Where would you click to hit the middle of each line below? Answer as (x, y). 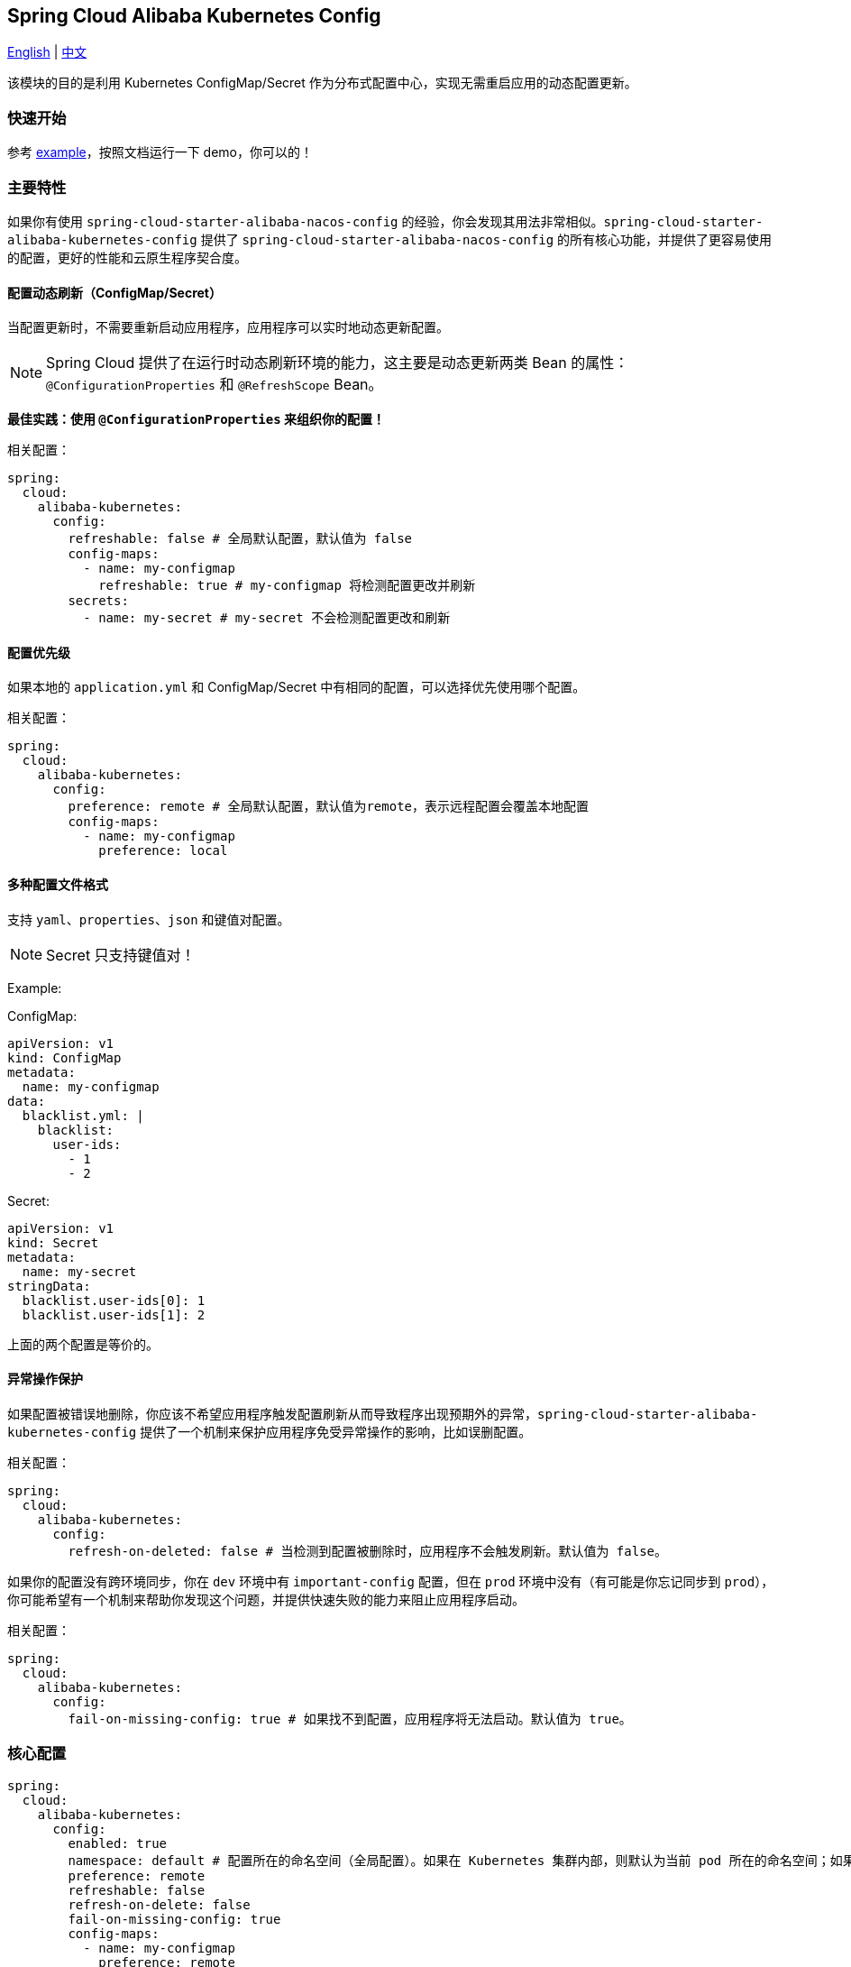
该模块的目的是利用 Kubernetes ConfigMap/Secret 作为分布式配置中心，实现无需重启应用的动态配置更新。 (322, 83)
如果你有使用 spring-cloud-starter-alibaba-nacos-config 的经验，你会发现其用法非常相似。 (306, 221)
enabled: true (118, 1843)
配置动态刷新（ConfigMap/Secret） (114, 292)
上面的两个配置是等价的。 (83, 1344)
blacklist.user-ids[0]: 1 (114, 1300)
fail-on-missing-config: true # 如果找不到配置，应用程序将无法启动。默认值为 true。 (350, 1719)
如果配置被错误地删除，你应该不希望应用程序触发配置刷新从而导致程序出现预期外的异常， (272, 1413)
